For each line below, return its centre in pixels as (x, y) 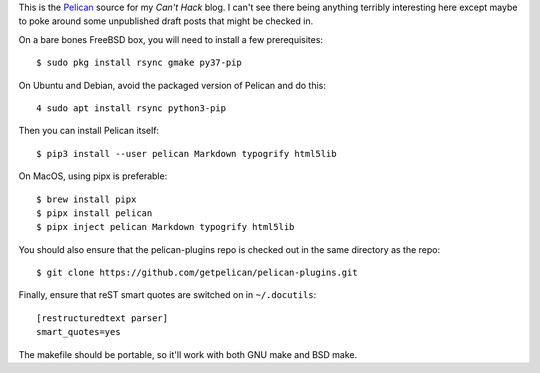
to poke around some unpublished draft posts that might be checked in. (166, 21)
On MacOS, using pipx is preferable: (93, 176)
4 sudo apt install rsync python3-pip (131, 108)
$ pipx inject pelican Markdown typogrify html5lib (165, 227)
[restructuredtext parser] (102, 318)
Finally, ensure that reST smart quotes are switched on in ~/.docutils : (167, 295)
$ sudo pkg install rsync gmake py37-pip (139, 63)
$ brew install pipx (86, 199)
